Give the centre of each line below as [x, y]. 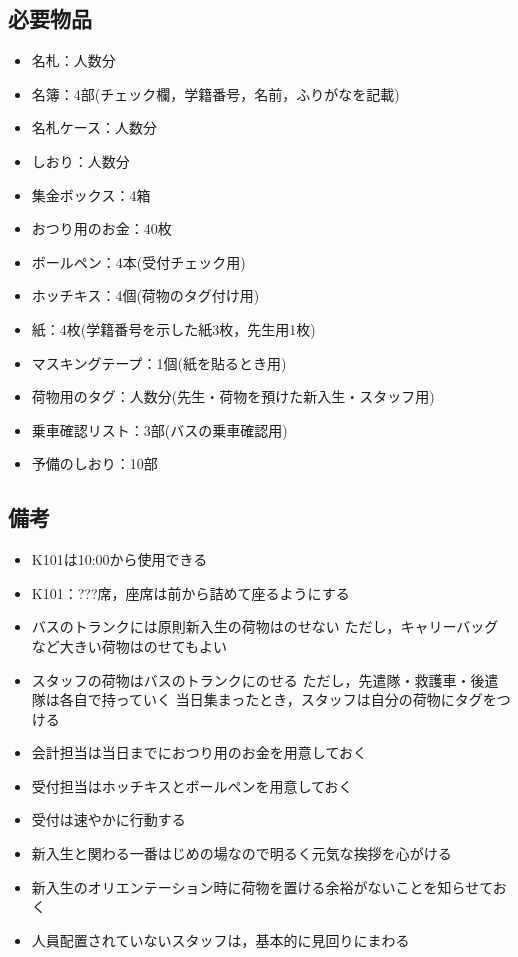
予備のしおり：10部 [94, 463]
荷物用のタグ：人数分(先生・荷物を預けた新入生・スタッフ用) [233, 396]
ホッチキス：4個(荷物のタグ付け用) [145, 295]
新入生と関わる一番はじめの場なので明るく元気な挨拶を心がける [241, 853]
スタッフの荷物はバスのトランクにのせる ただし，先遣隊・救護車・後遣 [265, 679]
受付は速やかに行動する [108, 819]
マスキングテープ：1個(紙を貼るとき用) [159, 362]
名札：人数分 [73, 60]
